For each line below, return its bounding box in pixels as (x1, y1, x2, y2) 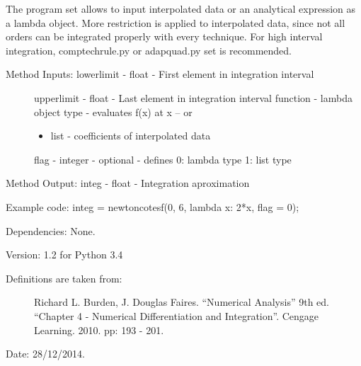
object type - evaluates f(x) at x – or (34, 104, 193, 119)
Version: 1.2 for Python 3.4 (6, 247, 123, 262)
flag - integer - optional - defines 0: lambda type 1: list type (34, 151, 292, 166)
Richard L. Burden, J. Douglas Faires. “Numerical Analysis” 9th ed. (34, 294, 329, 309)
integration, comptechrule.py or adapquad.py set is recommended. (6, 42, 292, 57)
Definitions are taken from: (6, 270, 122, 285)
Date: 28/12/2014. (6, 346, 85, 361)
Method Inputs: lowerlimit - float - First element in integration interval (6, 67, 314, 81)
